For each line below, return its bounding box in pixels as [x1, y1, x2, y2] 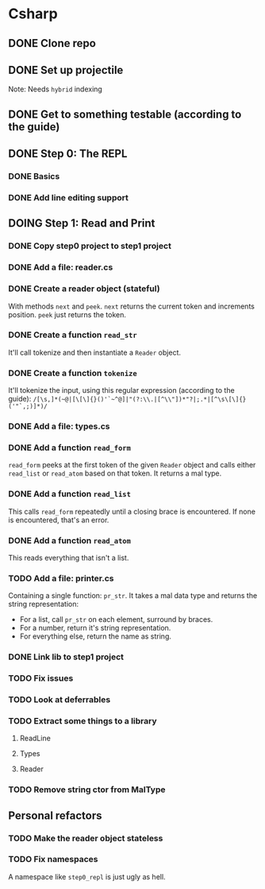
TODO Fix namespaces [8, 854, 98, 865]
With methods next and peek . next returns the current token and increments [8, 301, 255, 311]
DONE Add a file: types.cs [8, 421, 110, 432]
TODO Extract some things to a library [8, 715, 157, 726]
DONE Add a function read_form [8, 442, 131, 453]
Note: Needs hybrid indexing [8, 84, 103, 94]
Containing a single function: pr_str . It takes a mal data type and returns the [8, 591, 258, 600]
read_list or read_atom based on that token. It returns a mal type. [8, 468, 222, 478]
